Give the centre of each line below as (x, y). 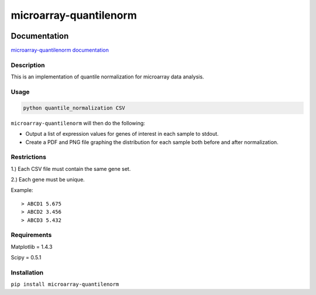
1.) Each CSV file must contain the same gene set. (71, 169)
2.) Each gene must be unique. (48, 180)
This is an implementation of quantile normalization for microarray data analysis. (107, 77)
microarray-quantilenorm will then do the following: (78, 123)
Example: (22, 190)
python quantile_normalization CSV (74, 108)
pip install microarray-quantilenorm (65, 284)
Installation (27, 272)
